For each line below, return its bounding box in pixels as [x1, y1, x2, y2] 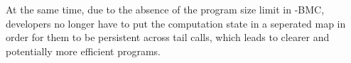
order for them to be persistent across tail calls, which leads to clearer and [6, 30, 330, 45]
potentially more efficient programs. [6, 43, 161, 58]
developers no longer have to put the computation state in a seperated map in [6, 16, 346, 30]
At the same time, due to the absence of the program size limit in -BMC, [6, 2, 325, 16]
